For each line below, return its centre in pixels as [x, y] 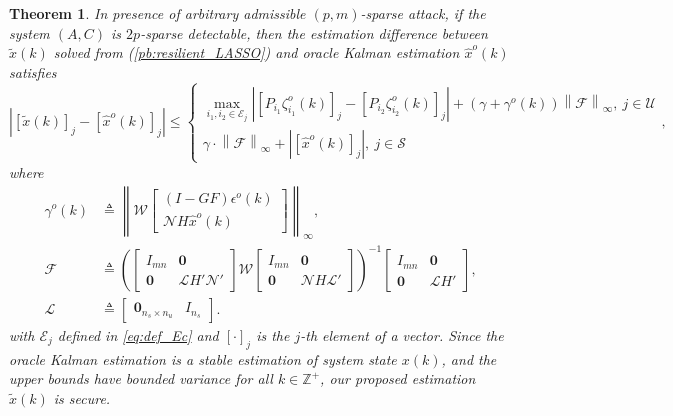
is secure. [82, 397]
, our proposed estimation [398, 378]
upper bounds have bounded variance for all [141, 378]
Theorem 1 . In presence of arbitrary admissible [157, 13]
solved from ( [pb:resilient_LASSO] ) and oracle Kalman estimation [256, 52]
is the [273, 334]
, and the [469, 358]
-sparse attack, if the [423, 13]
